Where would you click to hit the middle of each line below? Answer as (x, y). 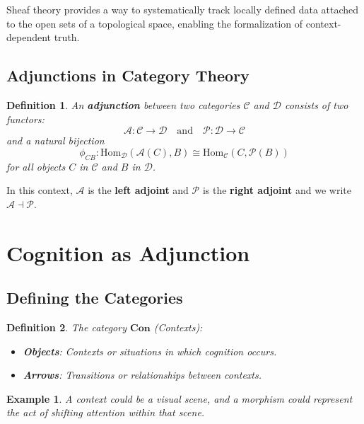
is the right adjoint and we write (277, 190)
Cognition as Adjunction (128, 252)
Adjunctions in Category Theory (128, 75)
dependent (29, 37)
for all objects (36, 166)
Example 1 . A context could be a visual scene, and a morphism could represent (180, 398)
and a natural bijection (55, 141)
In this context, (40, 190)
